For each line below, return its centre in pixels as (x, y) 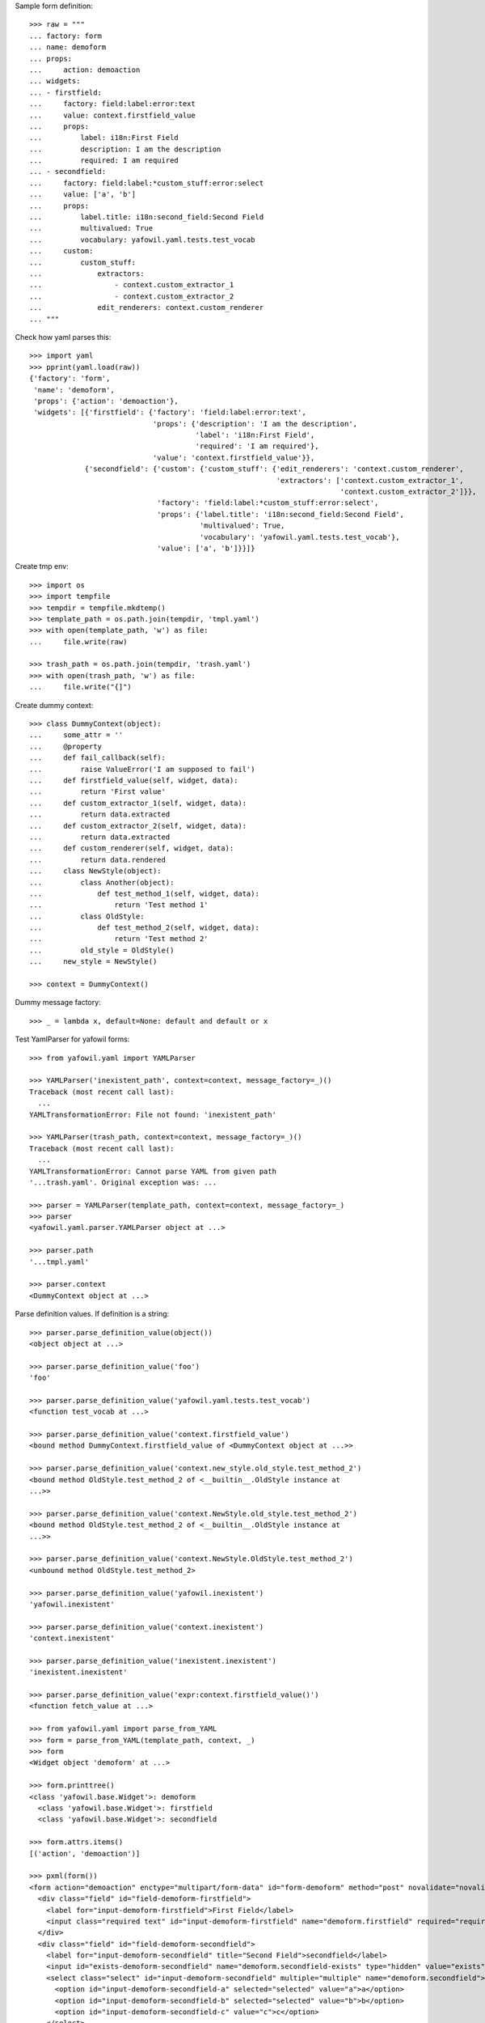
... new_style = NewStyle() (93, 962)
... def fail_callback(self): (97, 758)
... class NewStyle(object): (95, 871)
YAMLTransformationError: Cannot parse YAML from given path (153, 1171)
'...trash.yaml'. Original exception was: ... (123, 1182)
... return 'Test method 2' (119, 939)
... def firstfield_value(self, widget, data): (134, 780)
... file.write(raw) (78, 642)
